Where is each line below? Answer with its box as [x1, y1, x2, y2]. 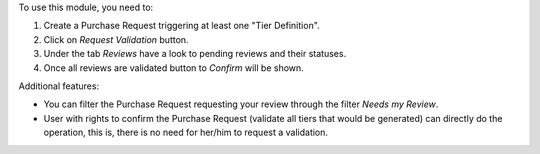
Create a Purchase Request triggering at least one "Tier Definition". [43, 20, 320, 32]
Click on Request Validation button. [43, 33, 189, 45]
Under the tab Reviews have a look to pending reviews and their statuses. [43, 48, 347, 60]
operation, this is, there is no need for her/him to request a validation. [43, 126, 329, 139]
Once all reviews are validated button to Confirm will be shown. [43, 61, 304, 74]
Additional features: [18, 80, 100, 92]
